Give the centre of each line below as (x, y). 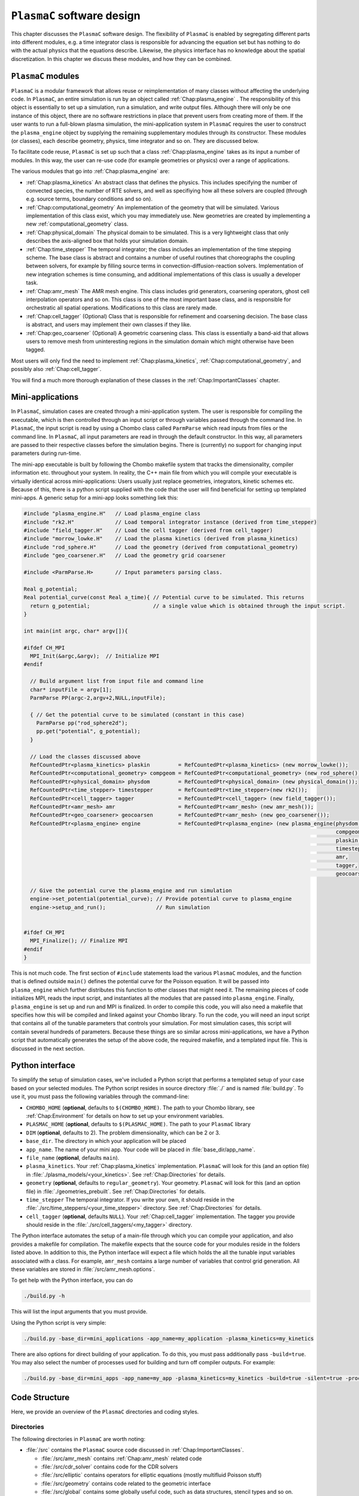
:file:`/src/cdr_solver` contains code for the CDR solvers (109, 1467)
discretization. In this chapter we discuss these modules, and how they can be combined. (121, 59)
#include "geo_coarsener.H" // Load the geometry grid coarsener (125, 556)
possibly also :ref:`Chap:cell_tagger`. (56, 369)
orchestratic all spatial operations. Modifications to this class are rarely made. (122, 308)
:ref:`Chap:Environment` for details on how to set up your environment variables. (125, 1115)
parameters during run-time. (46, 453)
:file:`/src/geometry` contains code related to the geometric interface (126, 1483)
